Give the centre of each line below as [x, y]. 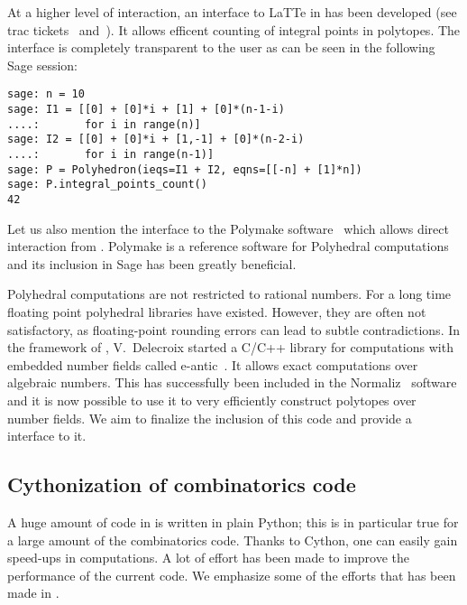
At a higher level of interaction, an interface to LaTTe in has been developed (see [232, 12]
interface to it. [47, 436]
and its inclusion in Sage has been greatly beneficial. [152, 263]
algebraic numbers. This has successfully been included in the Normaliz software [232, 382]
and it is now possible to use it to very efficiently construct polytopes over [212, 400]
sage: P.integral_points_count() [107, 185]
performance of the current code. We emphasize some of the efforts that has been [232, 575]
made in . [33, 593]
